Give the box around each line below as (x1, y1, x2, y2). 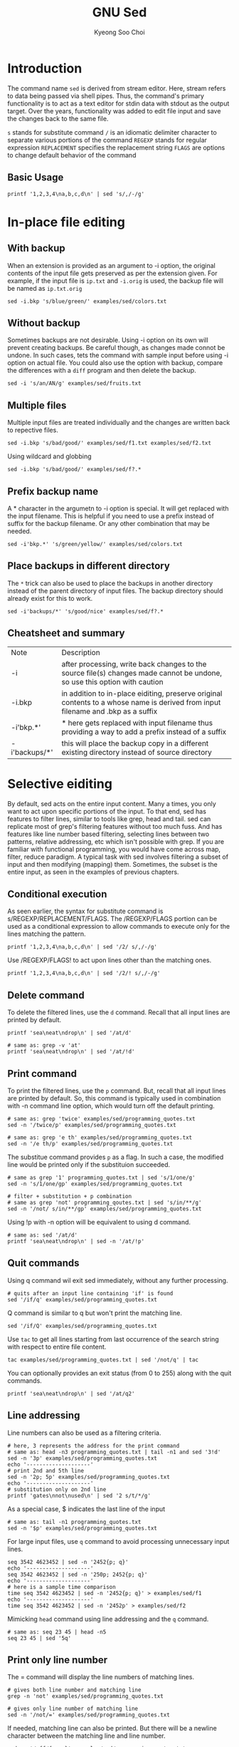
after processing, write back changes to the (61, 659, 207, 669)
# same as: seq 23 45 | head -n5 (7, 1628, 107, 1636)
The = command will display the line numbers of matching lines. (7, 1673, 194, 1681)
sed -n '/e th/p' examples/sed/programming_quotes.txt (7, 1140, 174, 1148)
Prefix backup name (7, 485, 98, 498)
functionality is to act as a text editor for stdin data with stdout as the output (7, 99, 230, 108)
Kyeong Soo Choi (94, 28, 145, 36)
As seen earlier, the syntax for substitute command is (7, 907, 164, 916)
